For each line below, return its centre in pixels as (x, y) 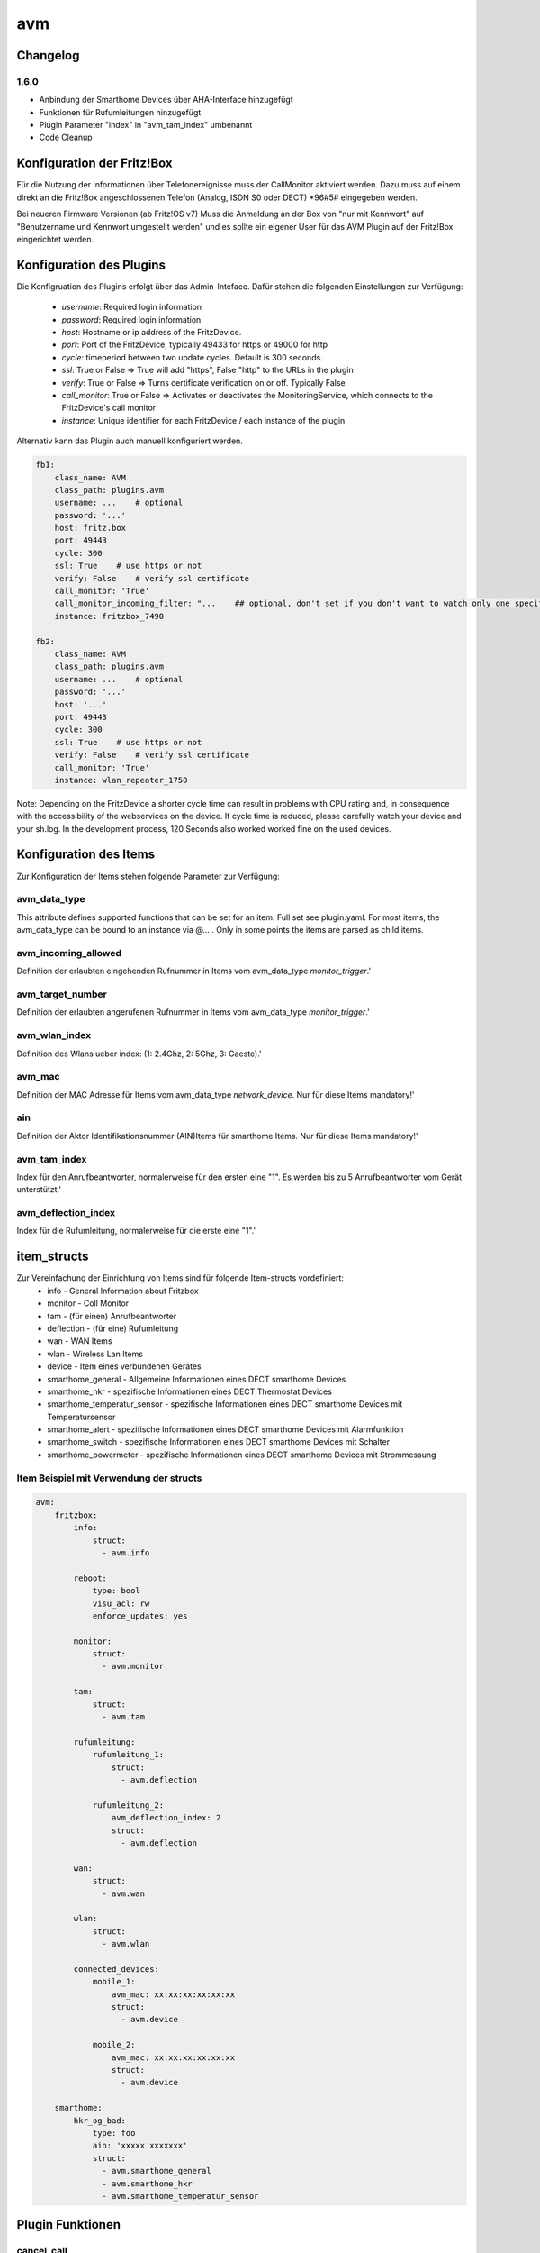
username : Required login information (132, 307)
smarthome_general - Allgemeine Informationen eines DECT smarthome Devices (197, 1379)
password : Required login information (131, 319)
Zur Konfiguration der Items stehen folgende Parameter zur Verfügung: (148, 876)
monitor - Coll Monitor (88, 1303)
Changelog (48, 55)
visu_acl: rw (121, 1603)
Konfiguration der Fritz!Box (94, 164)
